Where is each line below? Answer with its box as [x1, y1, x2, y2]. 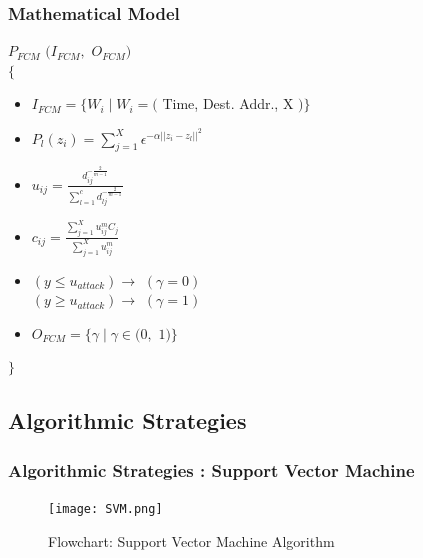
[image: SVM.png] [48, 501, 163, 516]
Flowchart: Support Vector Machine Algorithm [48, 530, 335, 551]
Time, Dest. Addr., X [162, 93, 294, 114]
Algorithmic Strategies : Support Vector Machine [8, 457, 415, 482]
